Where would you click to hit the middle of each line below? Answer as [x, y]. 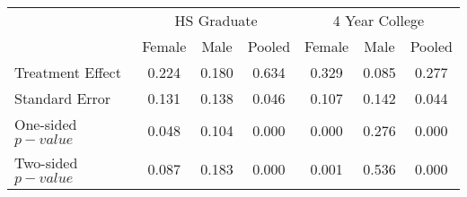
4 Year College [379, 20]
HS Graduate [216, 20]
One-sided [46, 124]
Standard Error [63, 98]
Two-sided [46, 163]
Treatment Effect [68, 72]
